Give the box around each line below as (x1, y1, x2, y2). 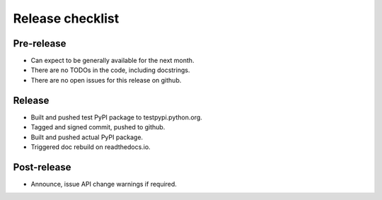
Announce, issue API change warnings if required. (30, 180, 177, 188)
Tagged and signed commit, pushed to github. (30, 123, 166, 131)
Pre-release (13, 37, 66, 49)
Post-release (13, 161, 71, 173)
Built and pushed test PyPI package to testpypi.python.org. (30, 113, 203, 122)
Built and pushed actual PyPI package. (30, 133, 144, 141)
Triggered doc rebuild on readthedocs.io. (30, 142, 151, 151)
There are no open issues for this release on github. (30, 76, 182, 84)
